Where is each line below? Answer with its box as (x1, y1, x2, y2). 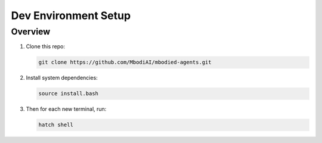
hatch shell (38, 122, 74, 128)
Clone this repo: (26, 43, 66, 50)
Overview (11, 26, 51, 37)
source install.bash (38, 90, 98, 97)
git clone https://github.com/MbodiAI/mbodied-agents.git (38, 59, 212, 66)
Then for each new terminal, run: (26, 105, 107, 113)
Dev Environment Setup (11, 9, 131, 22)
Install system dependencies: (26, 74, 98, 82)
